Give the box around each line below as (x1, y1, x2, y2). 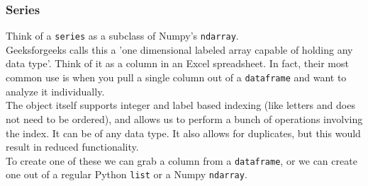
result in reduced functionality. (6, 139, 139, 154)
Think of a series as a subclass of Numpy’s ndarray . (6, 28, 239, 43)
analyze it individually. (6, 83, 105, 98)
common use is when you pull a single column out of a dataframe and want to (6, 70, 347, 85)
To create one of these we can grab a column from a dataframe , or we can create (6, 153, 357, 168)
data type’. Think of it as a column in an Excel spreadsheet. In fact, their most (6, 56, 349, 71)
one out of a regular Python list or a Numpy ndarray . (6, 167, 247, 182)
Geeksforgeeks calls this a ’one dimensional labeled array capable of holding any (6, 42, 353, 57)
